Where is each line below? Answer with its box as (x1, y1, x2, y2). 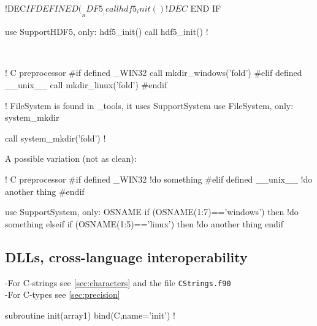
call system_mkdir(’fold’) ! (5, 131, 106, 144)
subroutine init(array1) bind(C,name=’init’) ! (5, 308, 175, 321)
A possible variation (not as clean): (5, 152, 137, 165)
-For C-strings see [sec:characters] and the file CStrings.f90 (5, 276, 231, 289)
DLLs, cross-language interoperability (5, 247, 248, 266)
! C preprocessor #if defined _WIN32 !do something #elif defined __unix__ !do (5, 172, 313, 185)
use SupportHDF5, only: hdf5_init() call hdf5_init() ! (5, 25, 208, 38)
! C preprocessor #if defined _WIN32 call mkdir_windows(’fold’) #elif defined (5, 66, 302, 79)
